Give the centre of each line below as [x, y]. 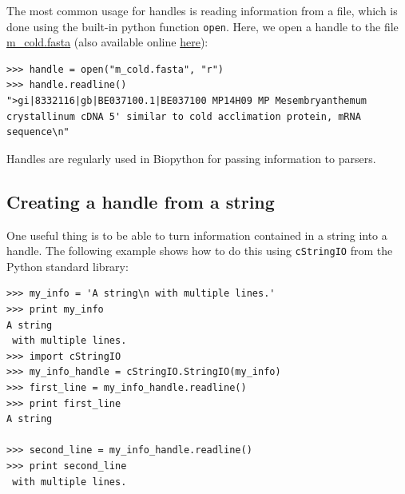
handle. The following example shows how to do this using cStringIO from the [200, 251]
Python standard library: [67, 266]
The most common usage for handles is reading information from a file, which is [202, 10]
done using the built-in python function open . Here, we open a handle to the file [202, 26]
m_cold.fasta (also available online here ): [107, 42]
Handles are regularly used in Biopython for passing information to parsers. [191, 158]
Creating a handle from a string [141, 201]
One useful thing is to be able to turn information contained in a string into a [197, 235]
